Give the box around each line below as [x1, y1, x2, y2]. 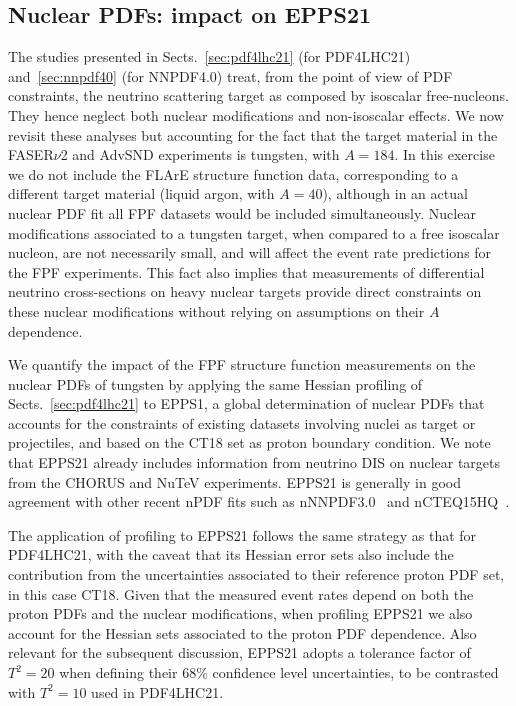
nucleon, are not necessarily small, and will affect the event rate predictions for [8, 242, 492, 263]
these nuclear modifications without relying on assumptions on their [8, 300, 425, 321]
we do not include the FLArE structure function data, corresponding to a [8, 163, 459, 184]
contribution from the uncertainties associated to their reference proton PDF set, [8, 564, 505, 585]
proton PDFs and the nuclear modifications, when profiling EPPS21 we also [8, 603, 473, 624]
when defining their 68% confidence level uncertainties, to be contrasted [59, 662, 499, 683]
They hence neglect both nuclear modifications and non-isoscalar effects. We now [8, 104, 504, 125]
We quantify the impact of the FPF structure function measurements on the [8, 354, 476, 375]
